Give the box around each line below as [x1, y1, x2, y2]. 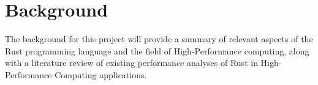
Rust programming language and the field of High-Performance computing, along [5, 44, 309, 57]
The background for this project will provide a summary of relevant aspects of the [5, 32, 313, 45]
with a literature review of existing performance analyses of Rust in [5, 56, 258, 69]
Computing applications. [55, 68, 147, 81]
